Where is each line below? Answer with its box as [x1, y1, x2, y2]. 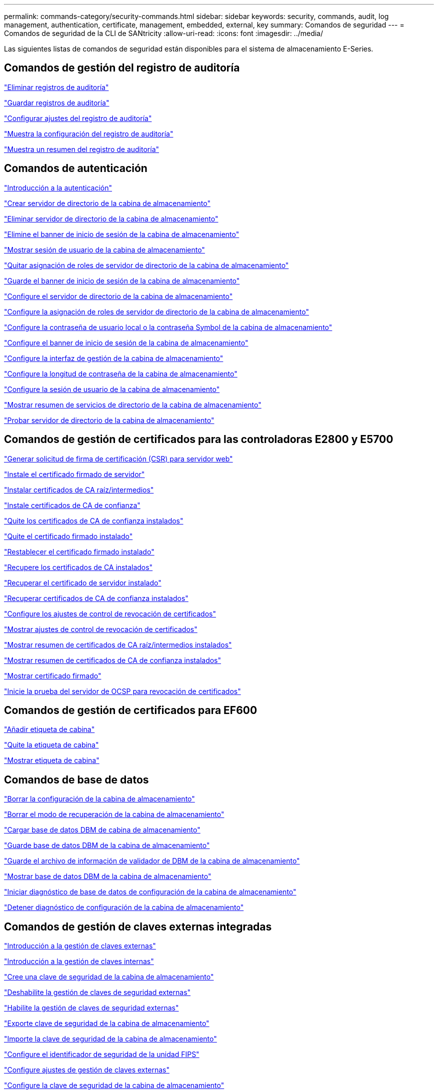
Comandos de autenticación [4, 162, 147, 175]
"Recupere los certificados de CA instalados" [4, 562, 153, 571]
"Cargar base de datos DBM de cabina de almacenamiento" [4, 825, 200, 834]
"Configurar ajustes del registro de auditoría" [4, 113, 152, 122]
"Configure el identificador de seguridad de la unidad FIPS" [4, 1050, 199, 1059]
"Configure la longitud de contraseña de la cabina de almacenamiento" [4, 369, 237, 378]
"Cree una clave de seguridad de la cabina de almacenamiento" [4, 972, 214, 981]
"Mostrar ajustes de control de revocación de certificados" [4, 624, 197, 633]
